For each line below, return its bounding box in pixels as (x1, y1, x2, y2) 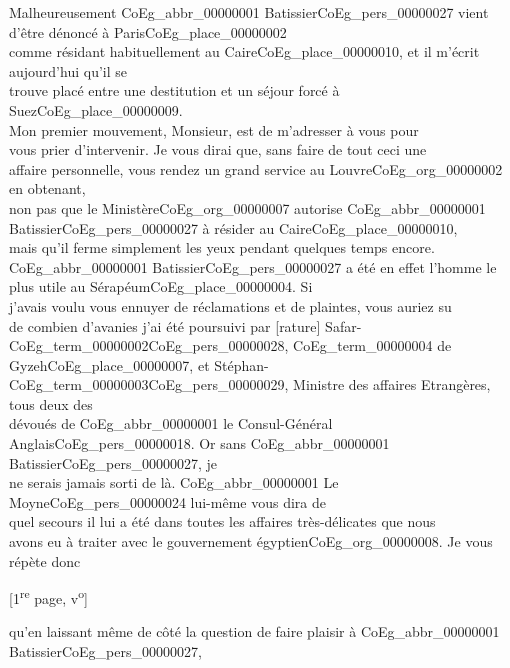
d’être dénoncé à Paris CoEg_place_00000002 (9, 21, 287, 42)
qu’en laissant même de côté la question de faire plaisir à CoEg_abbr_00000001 (9, 621, 500, 642)
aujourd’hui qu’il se (9, 60, 127, 81)
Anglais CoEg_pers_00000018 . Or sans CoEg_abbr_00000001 (9, 433, 390, 454)
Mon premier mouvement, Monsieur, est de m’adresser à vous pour (9, 119, 419, 140)
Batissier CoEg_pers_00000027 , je (9, 452, 217, 473)
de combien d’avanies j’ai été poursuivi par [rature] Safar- (9, 315, 362, 336)
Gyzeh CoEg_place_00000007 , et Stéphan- (9, 354, 269, 375)
